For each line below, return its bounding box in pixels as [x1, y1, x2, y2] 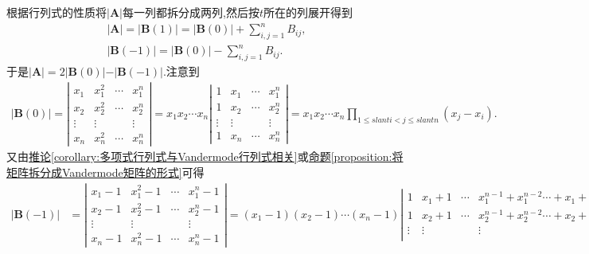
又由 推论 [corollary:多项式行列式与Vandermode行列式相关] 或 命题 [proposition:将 [6, 148, 404, 165]
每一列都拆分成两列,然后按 [122, 4, 259, 20]
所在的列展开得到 [263, 4, 353, 20]
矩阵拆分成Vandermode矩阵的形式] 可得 [6, 163, 205, 180]
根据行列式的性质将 [6, 4, 107, 20]
